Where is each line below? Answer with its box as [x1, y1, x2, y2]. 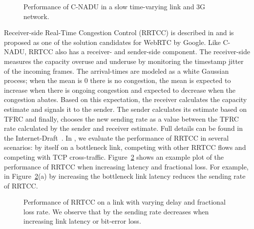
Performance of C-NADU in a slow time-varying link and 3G [23, 1, 206, 11]
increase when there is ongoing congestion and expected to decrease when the [4, 84, 236, 95]
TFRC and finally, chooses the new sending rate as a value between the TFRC [4, 113, 239, 124]
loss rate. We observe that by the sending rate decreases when [23, 206, 209, 216]
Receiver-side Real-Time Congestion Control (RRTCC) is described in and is [4, 27, 234, 38]
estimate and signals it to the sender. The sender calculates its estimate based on [4, 104, 247, 114]
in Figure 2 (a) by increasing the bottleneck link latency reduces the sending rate [4, 171, 246, 181]
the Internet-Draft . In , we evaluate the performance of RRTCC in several [4, 132, 229, 143]
